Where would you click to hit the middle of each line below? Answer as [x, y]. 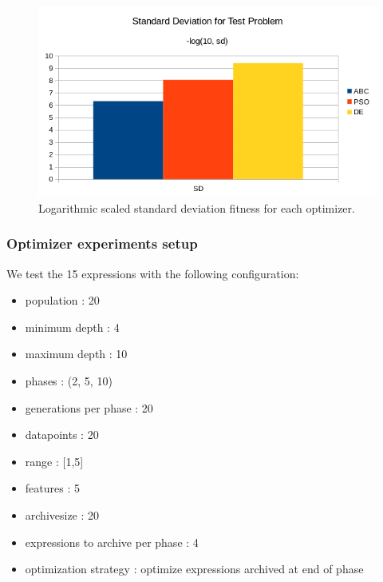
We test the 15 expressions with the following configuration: [153, 273]
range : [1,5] [54, 461]
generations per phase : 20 [89, 407]
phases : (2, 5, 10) [69, 381]
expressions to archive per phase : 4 [112, 542]
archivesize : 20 [62, 515]
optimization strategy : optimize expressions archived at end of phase [194, 569]
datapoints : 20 [62, 435]
